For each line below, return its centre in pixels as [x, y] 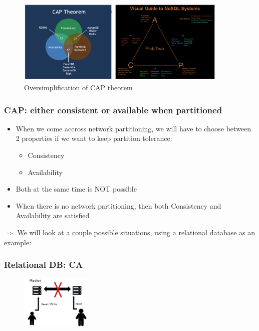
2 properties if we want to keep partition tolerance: [94, 138]
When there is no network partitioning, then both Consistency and [118, 205]
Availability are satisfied [53, 215]
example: [18, 242]
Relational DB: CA [44, 265]
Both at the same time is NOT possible [76, 189]
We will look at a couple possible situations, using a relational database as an [136, 232]
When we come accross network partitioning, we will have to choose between [134, 128]
